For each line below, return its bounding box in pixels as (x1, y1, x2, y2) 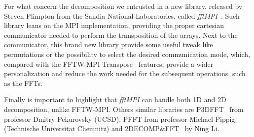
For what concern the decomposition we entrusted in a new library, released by (4, 1, 243, 11)
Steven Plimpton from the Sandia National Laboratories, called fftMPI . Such (4, 10, 240, 21)
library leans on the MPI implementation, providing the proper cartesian (4, 20, 224, 30)
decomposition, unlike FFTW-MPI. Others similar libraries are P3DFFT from (4, 104, 244, 114)
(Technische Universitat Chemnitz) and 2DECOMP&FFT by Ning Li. (4, 123, 219, 134)
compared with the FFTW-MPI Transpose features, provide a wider (4, 58, 214, 69)
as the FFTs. (4, 78, 42, 88)
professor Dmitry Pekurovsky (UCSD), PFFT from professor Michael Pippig (4, 113, 235, 124)
